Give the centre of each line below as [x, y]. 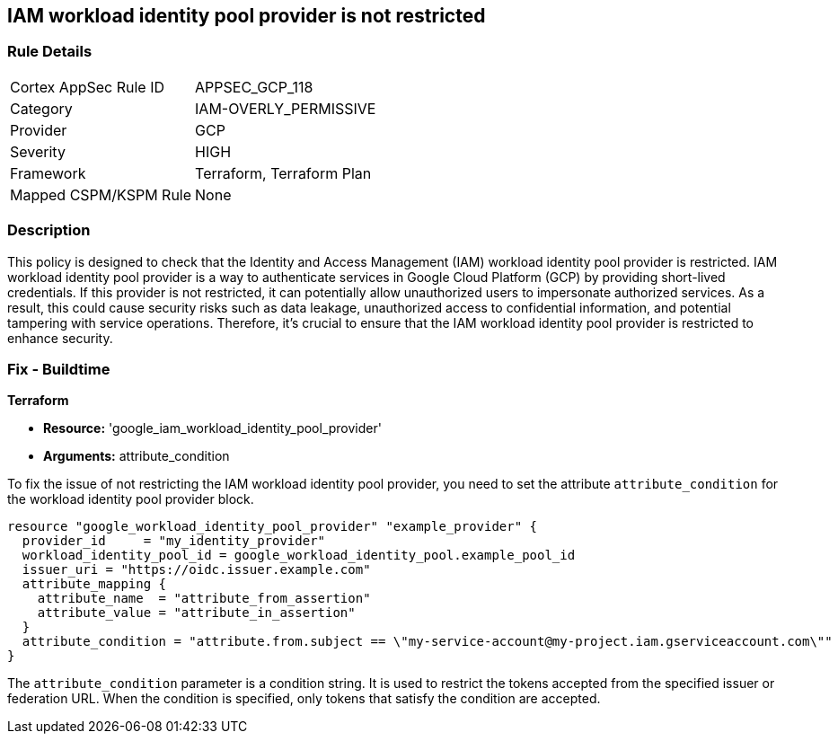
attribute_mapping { [94, 584]
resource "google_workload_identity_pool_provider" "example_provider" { [273, 527]
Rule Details [50, 52]
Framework [48, 173]
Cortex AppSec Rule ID [88, 87]
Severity [38, 151]
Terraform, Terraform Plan [283, 173]
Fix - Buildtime [59, 369]
